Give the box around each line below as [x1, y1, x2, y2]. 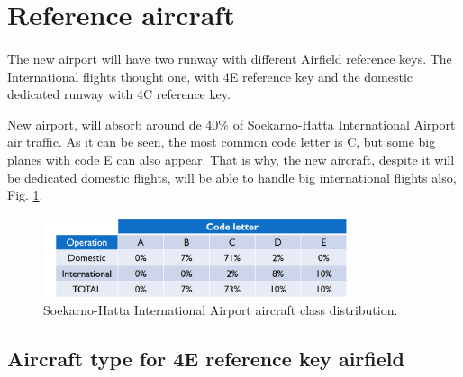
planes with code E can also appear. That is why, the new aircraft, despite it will [7, 149, 455, 168]
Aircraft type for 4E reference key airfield [7, 345, 404, 373]
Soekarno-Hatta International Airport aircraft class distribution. [43, 301, 398, 319]
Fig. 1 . [7, 185, 43, 204]
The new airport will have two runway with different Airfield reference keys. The [7, 49, 452, 67]
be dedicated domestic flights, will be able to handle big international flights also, [7, 167, 457, 186]
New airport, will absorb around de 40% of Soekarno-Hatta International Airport [7, 114, 456, 133]
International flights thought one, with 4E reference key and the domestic [7, 67, 413, 85]
